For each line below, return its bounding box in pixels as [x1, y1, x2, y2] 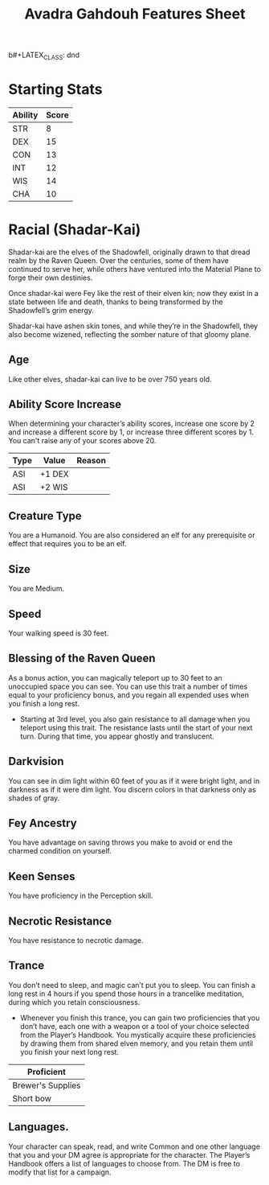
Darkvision [8, 755, 64, 768]
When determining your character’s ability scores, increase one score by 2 [8, 419, 255, 429]
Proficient [26, 1066, 67, 1077]
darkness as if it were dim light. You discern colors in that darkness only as [8, 784, 257, 794]
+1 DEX [39, 468, 70, 479]
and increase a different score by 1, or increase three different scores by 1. [8, 427, 255, 437]
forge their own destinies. [8, 273, 93, 282]
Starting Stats [8, 80, 103, 99]
